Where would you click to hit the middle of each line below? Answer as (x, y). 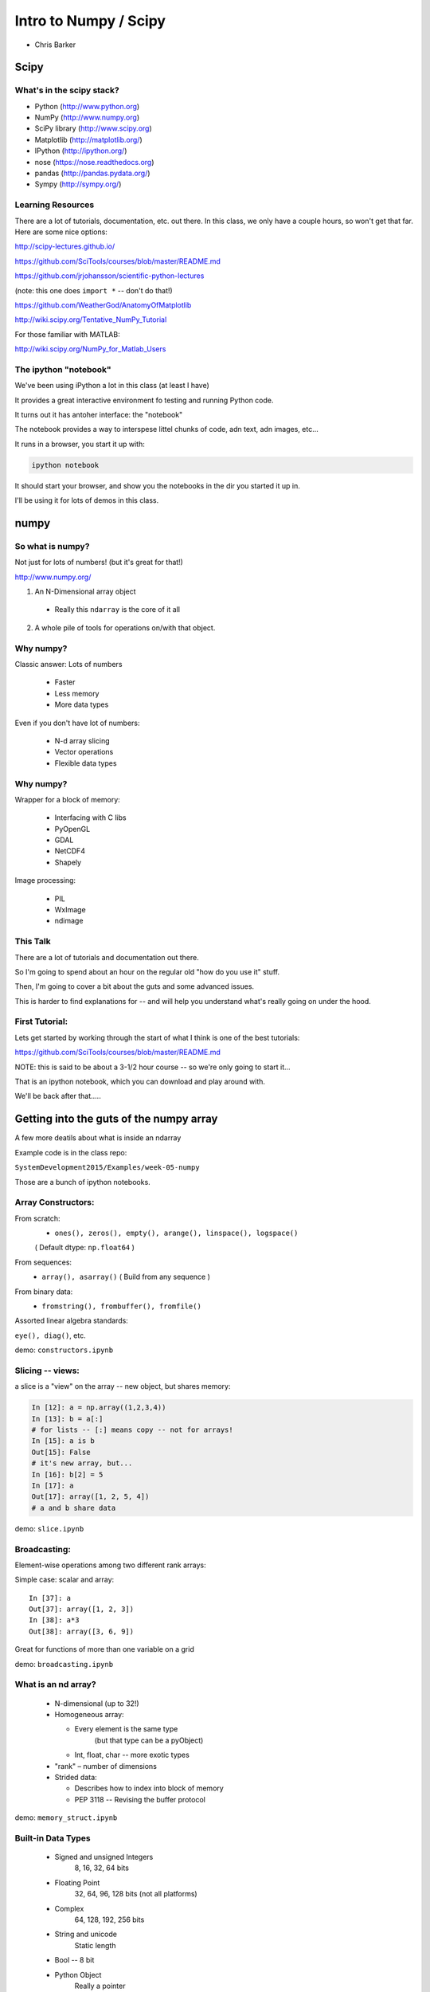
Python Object (78, 1974)
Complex (69, 1908)
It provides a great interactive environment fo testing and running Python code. (144, 400)
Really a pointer (100, 1986)
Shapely (68, 862)
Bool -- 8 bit (74, 1960)
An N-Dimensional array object (85, 592)
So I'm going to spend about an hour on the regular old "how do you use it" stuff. (147, 971)
